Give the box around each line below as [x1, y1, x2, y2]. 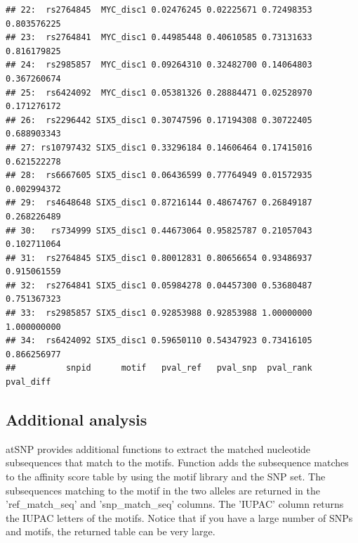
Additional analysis [6, 409, 147, 430]
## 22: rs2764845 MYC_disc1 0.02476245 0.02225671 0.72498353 [6, 5, 312, 15]
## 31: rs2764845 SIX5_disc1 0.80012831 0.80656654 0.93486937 [6, 253, 312, 263]
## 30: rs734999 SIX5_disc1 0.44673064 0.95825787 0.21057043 [6, 225, 312, 236]
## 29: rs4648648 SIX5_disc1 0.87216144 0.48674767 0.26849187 [6, 198, 312, 208]
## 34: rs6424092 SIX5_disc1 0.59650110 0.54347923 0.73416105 [6, 336, 312, 346]
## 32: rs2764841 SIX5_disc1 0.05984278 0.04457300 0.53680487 [6, 280, 312, 290]
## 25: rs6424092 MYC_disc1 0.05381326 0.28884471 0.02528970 [6, 87, 312, 98]
